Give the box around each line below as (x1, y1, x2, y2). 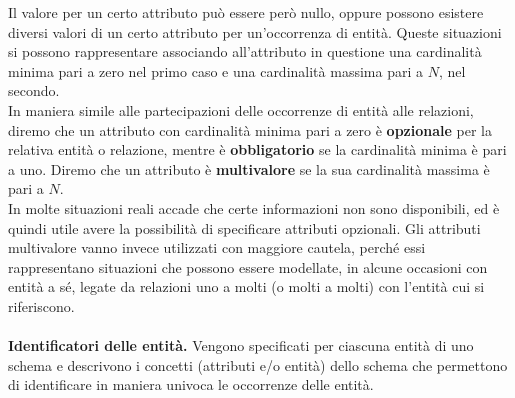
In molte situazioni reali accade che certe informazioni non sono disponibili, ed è (8, 197, 500, 218)
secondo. (8, 80, 60, 101)
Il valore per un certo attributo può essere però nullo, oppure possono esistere (8, 2, 484, 22)
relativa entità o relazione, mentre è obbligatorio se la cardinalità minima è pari (8, 139, 507, 160)
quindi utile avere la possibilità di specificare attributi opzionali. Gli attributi (8, 217, 481, 238)
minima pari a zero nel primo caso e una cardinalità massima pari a (8, 60, 423, 81)
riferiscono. (8, 295, 75, 316)
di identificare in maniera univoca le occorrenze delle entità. (8, 374, 374, 395)
